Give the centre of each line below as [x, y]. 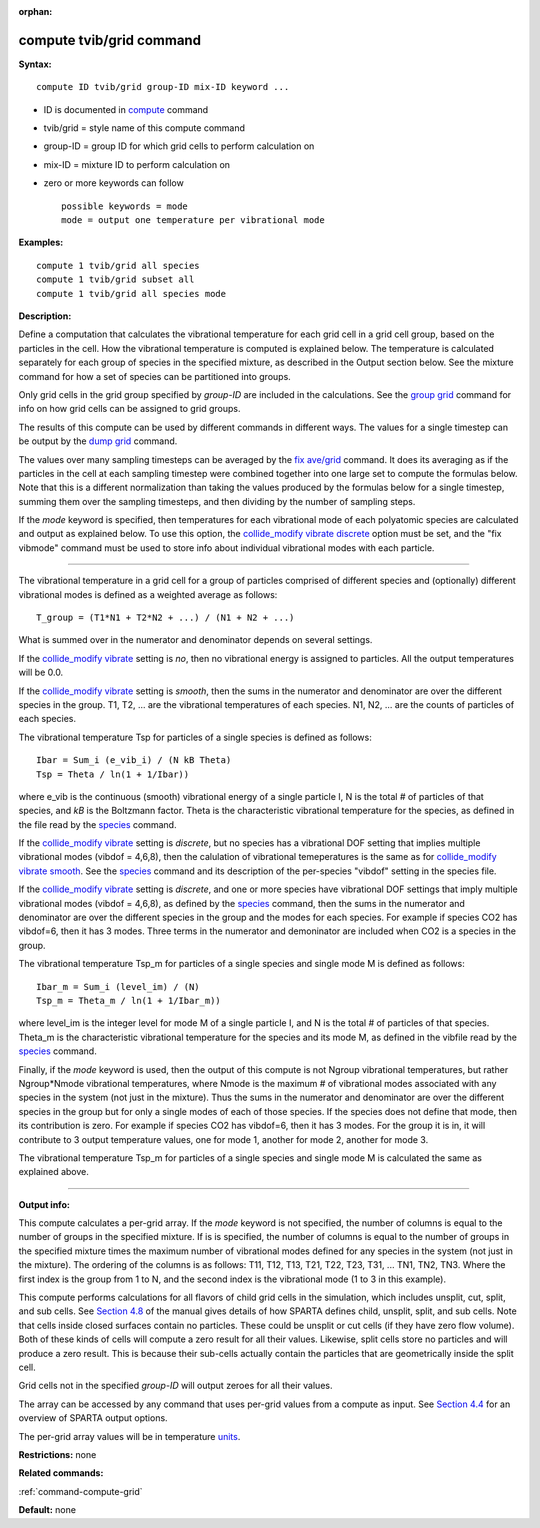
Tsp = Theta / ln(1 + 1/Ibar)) [113, 774]
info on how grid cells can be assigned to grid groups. [129, 409]
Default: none [47, 1510]
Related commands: [61, 1473]
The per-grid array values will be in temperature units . [129, 1436]
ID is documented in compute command [126, 109]
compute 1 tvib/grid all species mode [131, 293]
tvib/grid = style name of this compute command [144, 128]
